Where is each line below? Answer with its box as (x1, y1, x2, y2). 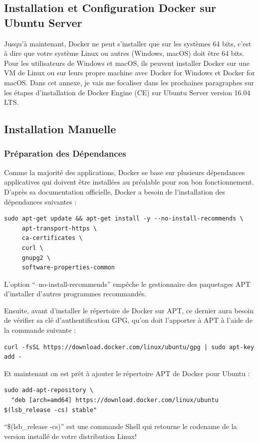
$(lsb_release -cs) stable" (4, 406, 97, 414)
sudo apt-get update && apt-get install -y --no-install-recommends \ (4, 215, 244, 222)
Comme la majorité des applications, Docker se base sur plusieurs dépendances (4, 167, 245, 177)
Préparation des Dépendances (4, 147, 126, 160)
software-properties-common (21, 264, 115, 271)
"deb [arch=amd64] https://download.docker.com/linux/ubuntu (11, 397, 219, 404)
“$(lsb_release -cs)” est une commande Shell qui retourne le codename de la (4, 421, 237, 432)
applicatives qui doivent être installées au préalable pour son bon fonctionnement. (4, 177, 254, 187)
